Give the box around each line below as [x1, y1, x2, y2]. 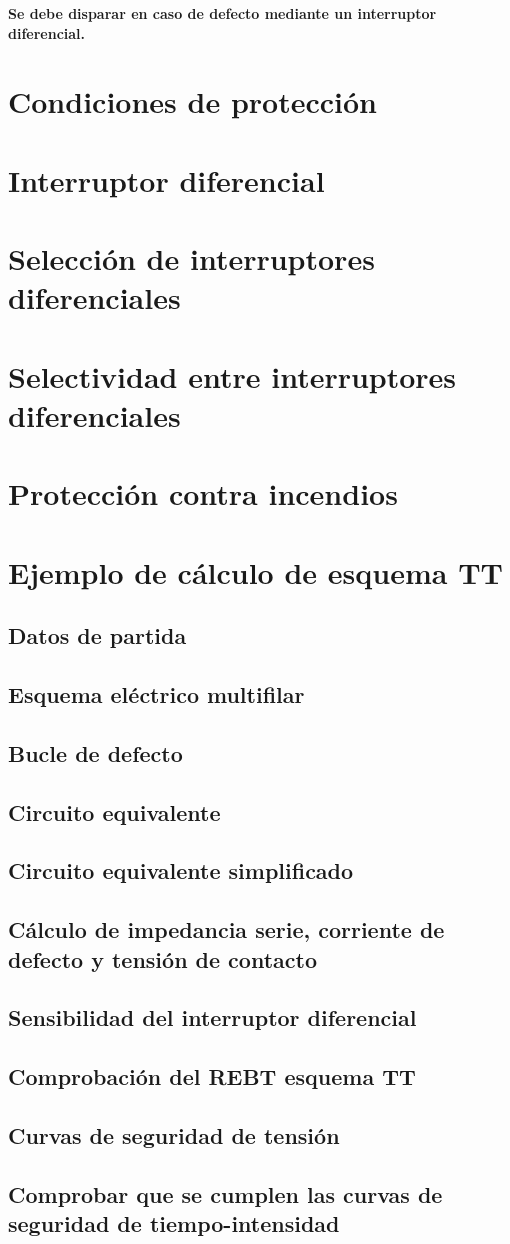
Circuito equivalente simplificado [8, 855, 354, 886]
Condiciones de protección [8, 81, 377, 122]
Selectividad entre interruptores [8, 355, 457, 396]
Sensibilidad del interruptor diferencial [8, 1002, 417, 1033]
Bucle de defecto [8, 737, 183, 768]
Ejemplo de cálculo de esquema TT [8, 551, 503, 592]
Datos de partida [8, 620, 187, 651]
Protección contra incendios [8, 473, 398, 514]
